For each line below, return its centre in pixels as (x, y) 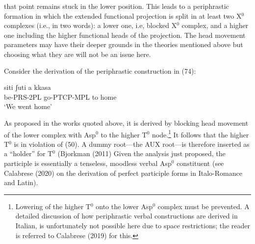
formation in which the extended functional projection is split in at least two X (123, 15)
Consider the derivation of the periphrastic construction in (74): (100, 70)
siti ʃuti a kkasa (27, 87)
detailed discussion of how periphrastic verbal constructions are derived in (127, 216)
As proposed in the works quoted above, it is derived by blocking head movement (126, 122)
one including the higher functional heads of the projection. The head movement (125, 35)
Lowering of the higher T (53, 206)
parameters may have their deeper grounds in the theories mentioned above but (124, 44)
